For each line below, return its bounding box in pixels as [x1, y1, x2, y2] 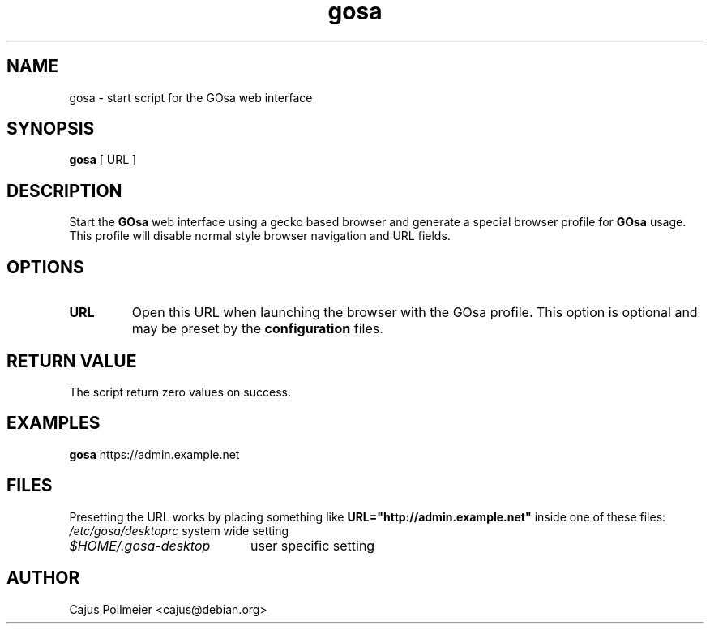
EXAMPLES [6, 413, 101, 434]
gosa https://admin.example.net [69, 447, 240, 461]
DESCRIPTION [6, 180, 122, 201]
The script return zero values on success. [69, 384, 291, 399]
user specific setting [250, 537, 375, 554]
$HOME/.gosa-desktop [69, 537, 211, 554]
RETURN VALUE [6, 350, 137, 371]
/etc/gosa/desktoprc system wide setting [69, 523, 289, 538]
